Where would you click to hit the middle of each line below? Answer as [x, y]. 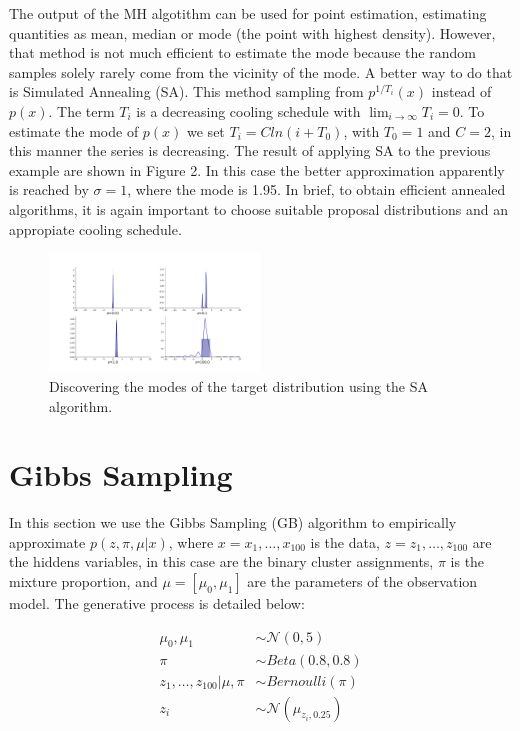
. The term [81, 110]
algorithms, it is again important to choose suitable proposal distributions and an [258, 208]
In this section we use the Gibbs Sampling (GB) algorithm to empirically [233, 522]
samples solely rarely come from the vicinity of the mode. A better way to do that [261, 71]
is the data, [345, 541]
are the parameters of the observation [362, 581]
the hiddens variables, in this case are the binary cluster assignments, [221, 561]
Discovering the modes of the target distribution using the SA [239, 385]
